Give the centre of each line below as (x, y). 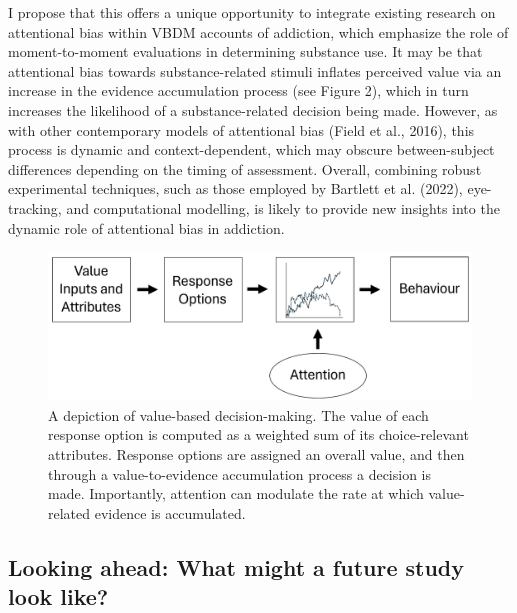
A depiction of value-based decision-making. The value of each (238, 414)
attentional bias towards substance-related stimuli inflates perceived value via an (255, 70)
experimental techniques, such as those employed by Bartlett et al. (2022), (235, 188)
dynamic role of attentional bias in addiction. (146, 227)
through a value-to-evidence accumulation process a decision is (240, 473)
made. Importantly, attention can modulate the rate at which (236, 493)
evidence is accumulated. (170, 512)
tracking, (35, 207)
